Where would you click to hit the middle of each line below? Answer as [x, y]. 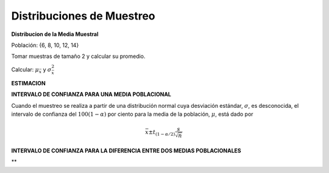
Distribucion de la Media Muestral [55, 34]
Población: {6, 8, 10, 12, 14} [45, 45]
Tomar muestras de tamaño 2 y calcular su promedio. [78, 56]
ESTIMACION [28, 83]
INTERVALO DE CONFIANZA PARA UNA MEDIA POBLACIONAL [91, 94]
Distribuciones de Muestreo [83, 16]
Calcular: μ [25, 69]
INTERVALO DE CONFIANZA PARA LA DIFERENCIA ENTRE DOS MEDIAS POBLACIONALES [126, 150]
